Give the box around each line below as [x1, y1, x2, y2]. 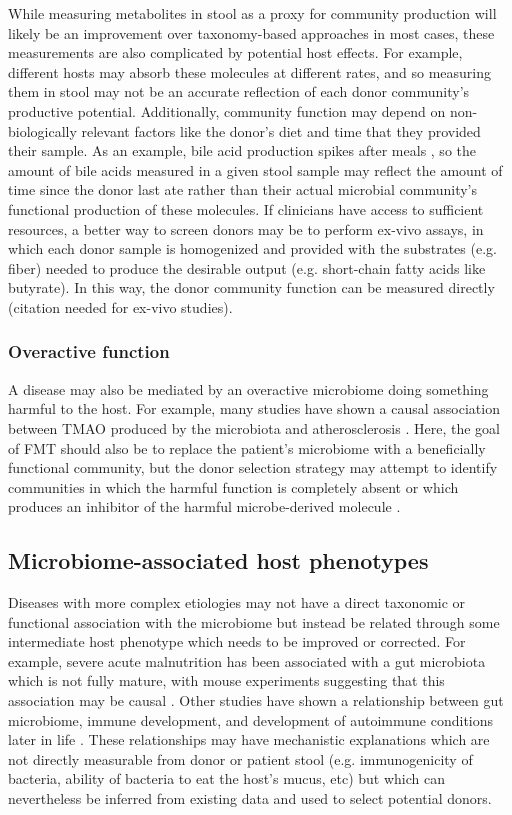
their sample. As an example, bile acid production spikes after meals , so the [8, 140, 476, 161]
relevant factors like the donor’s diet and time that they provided [81, 120, 481, 141]
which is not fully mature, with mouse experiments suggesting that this [8, 670, 445, 691]
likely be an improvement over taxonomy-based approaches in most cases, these [8, 22, 495, 43]
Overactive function [8, 339, 170, 364]
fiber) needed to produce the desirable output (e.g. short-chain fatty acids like [8, 257, 486, 278]
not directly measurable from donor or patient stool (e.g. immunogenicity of [8, 748, 473, 769]
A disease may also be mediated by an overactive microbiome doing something [8, 378, 489, 399]
